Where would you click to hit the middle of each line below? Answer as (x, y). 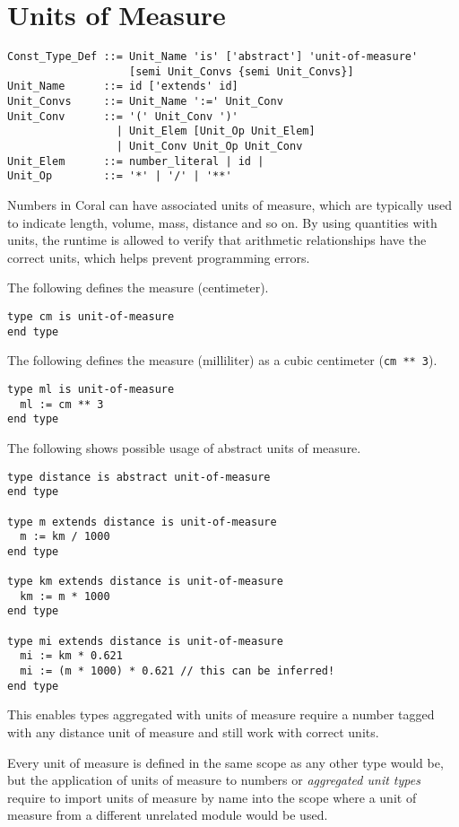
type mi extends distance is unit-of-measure (145, 641)
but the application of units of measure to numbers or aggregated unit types (214, 780)
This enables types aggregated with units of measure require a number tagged (221, 714)
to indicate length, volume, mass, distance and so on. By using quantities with (222, 222)
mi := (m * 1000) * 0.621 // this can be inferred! (178, 671)
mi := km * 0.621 (71, 656)
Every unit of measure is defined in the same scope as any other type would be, (225, 762)
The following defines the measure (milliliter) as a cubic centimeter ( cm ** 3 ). (222, 360)
